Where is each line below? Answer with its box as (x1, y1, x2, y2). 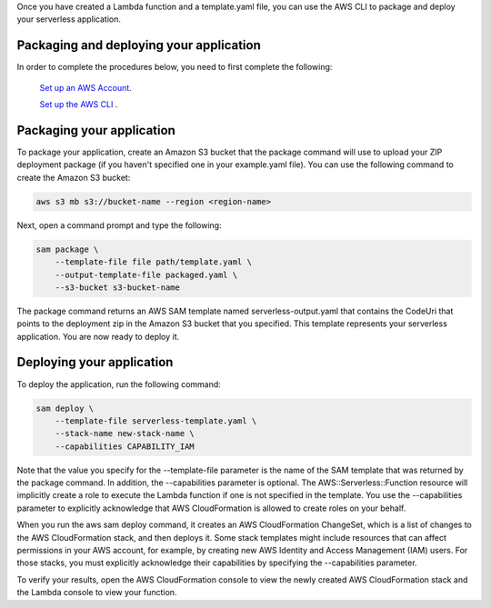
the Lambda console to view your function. (16, 587, 177, 598)
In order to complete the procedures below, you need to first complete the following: (16, 62, 333, 73)
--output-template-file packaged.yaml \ (55, 269, 238, 280)
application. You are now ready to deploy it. (16, 331, 180, 342)
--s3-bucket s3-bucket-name (55, 282, 181, 293)
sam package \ (35, 244, 99, 254)
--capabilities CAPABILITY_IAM (55, 441, 195, 452)
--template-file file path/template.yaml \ (55, 257, 252, 267)
